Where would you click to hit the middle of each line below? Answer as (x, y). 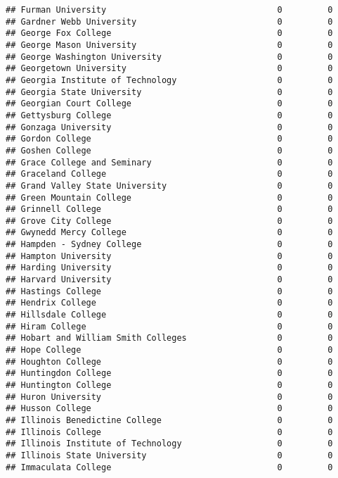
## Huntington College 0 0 (169, 385)
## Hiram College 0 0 (169, 326)
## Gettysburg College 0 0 (169, 115)
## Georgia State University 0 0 (169, 92)
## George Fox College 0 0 (169, 33)
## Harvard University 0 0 (169, 280)
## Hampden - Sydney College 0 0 (169, 245)
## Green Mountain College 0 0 (169, 197)
